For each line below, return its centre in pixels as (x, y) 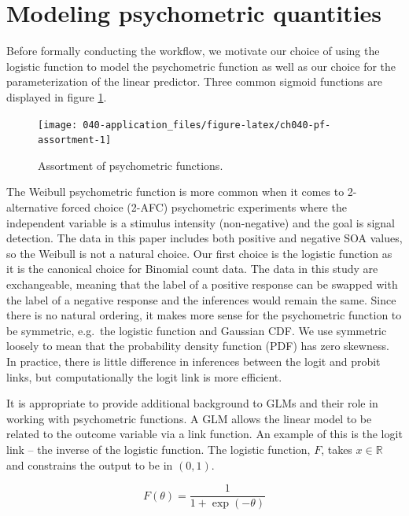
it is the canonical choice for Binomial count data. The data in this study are (192, 269)
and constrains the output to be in (90, 464)
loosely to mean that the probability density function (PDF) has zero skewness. (198, 346)
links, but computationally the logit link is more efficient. (144, 376)
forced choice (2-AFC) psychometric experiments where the (204, 207)
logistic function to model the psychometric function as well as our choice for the (201, 66)
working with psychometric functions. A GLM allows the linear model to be (189, 418)
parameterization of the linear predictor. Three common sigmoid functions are (194, 81)
